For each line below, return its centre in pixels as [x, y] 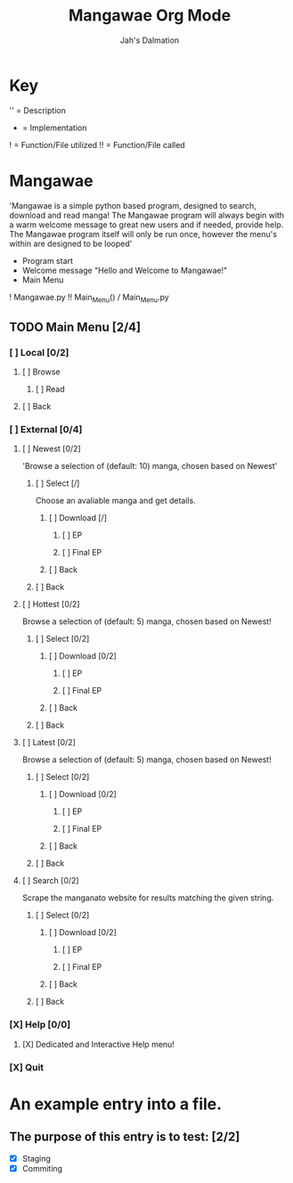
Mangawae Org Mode [150, 16]
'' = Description [38, 110]
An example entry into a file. [116, 1104]
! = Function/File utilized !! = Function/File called [97, 144]
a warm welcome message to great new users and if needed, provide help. [146, 225]
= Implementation [54, 127]
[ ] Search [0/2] [50, 881]
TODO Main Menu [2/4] [75, 327]
